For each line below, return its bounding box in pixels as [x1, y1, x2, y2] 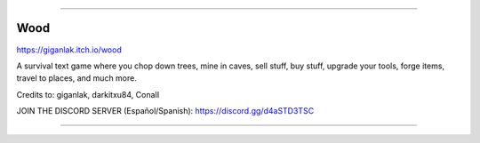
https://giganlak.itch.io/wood [16, 44, 122, 55]
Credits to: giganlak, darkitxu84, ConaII [16, 89, 160, 99]
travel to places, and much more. [16, 73, 138, 83]
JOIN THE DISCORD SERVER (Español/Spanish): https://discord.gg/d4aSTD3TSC [16, 106, 315, 116]
